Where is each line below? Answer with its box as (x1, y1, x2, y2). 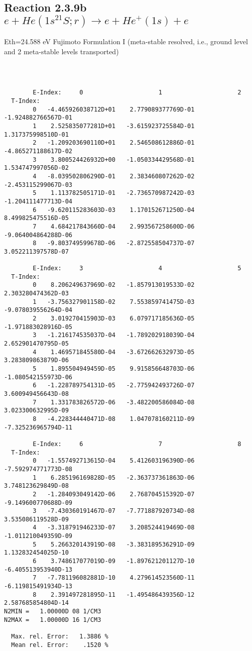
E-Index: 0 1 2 (33, 89, 241, 96)
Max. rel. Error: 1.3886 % (11, 633, 108, 640)
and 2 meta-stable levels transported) (4, 46, 119, 56)
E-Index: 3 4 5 (33, 265, 241, 272)
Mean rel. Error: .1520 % (11, 641, 108, 648)
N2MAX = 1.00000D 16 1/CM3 (4, 616, 101, 623)
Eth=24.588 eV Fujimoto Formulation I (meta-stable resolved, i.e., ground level (4, 36, 248, 47)
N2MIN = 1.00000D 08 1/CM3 (4, 608, 101, 615)
